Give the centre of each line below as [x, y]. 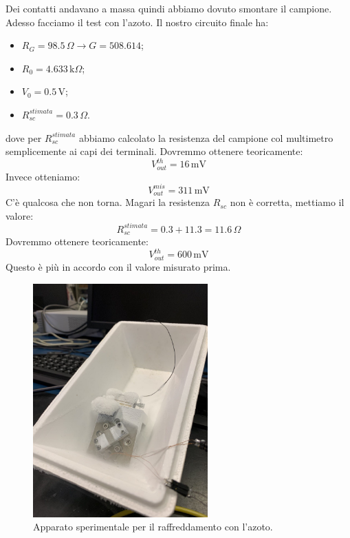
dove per [24, 137]
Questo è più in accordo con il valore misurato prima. [118, 266]
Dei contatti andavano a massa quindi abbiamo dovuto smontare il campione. [169, 8]
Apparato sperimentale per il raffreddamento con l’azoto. [153, 527]
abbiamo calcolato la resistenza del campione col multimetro [206, 137]
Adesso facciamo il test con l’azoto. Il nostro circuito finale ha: [137, 22]
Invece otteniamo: [43, 176]
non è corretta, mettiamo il [287, 202]
